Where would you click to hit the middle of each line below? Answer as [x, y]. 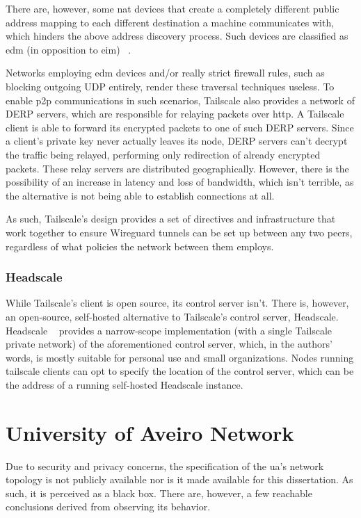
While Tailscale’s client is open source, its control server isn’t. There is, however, [177, 303]
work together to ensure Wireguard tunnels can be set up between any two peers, [179, 232]
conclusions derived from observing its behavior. [108, 507]
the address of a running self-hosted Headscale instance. [125, 384]
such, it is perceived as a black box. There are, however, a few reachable [159, 493]
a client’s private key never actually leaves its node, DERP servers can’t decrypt [177, 141]
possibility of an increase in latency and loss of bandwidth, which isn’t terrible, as [180, 182]
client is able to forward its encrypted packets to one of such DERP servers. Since [180, 127]
